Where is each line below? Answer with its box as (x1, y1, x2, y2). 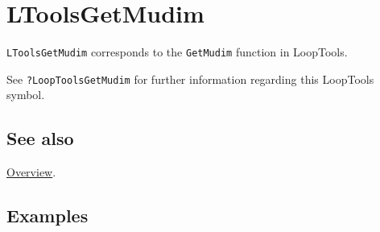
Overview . (6, 164, 56, 180)
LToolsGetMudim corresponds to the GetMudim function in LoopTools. (6, 43, 348, 60)
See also (6, 126, 74, 151)
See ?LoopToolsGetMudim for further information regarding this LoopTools (6, 70, 374, 87)
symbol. (6, 86, 45, 103)
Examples (6, 203, 89, 228)
